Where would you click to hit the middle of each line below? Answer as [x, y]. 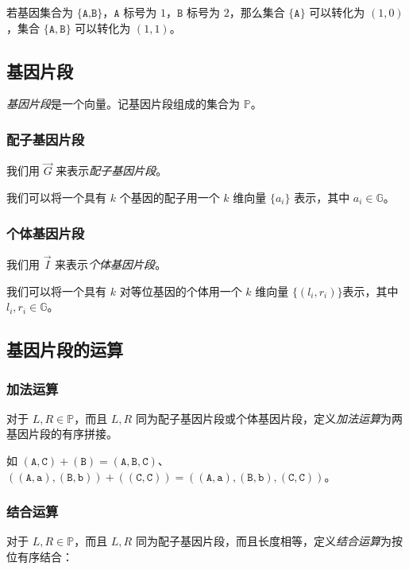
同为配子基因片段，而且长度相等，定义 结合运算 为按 [269, 541]
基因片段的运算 [65, 349]
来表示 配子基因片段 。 [112, 171]
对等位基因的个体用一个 [181, 291]
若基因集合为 [40, 12]
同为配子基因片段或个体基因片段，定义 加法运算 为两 [269, 418]
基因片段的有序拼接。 [62, 434]
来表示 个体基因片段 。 [111, 264]
